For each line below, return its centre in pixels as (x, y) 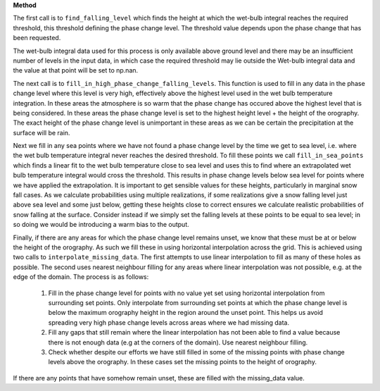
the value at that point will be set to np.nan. (76, 70)
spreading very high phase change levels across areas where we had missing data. (169, 322)
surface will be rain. (42, 132)
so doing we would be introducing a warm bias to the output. (101, 225)
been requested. (37, 38)
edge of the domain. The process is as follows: (81, 277)
